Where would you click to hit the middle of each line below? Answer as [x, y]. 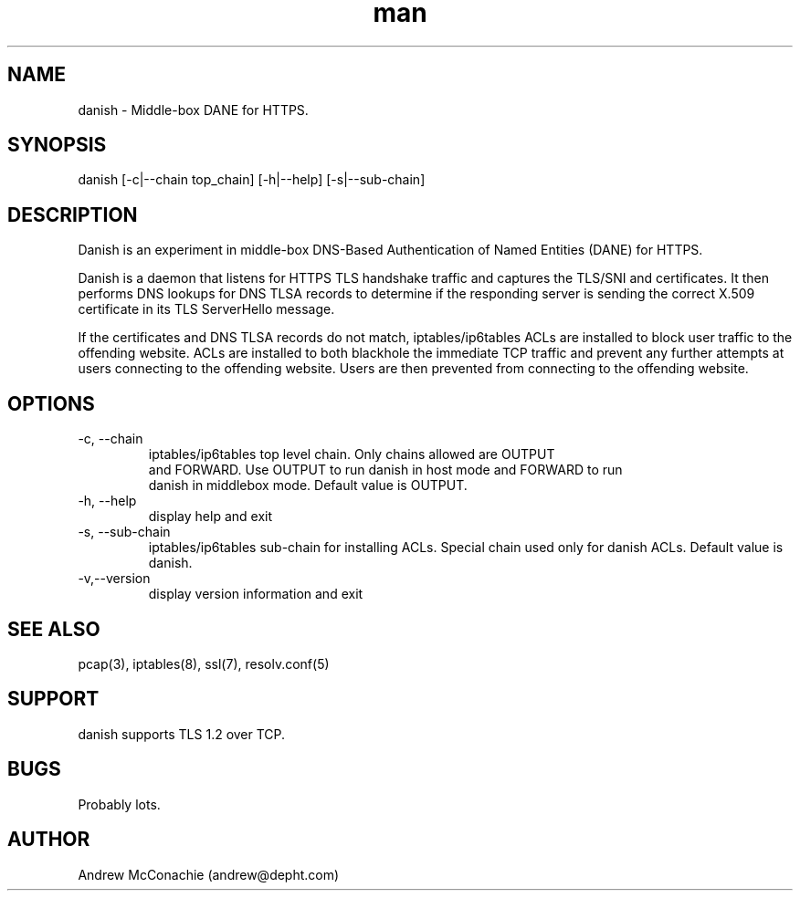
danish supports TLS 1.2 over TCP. [182, 734]
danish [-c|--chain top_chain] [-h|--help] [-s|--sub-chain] [252, 180]
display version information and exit [256, 594]
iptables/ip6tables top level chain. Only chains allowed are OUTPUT [352, 454]
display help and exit [211, 517]
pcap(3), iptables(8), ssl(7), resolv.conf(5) [204, 663]
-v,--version [114, 579]
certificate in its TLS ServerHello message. [206, 309]
